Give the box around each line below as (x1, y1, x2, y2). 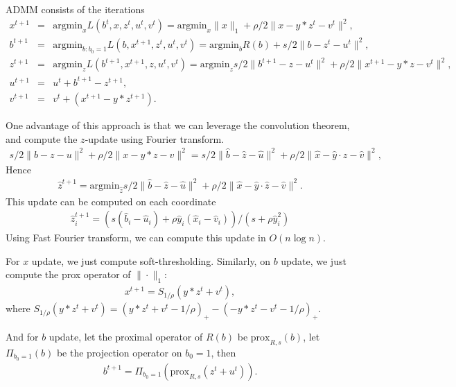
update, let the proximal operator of (49, 329, 203, 344)
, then (211, 345, 236, 359)
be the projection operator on (56, 345, 182, 359)
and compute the (6, 131, 78, 146)
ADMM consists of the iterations (6, 2, 145, 16)
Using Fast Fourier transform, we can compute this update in (6, 230, 266, 245)
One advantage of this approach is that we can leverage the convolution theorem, (6, 117, 350, 132)
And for (6, 329, 39, 344)
